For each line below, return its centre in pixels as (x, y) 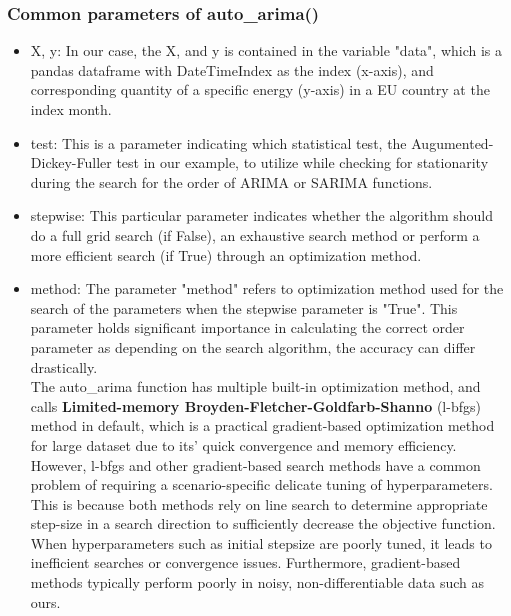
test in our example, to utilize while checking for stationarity (302, 162)
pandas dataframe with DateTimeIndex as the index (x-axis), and (232, 69)
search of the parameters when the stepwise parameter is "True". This (244, 307)
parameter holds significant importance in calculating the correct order (247, 327)
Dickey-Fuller (71, 162)
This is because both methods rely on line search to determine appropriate (259, 503)
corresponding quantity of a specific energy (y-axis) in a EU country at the (260, 89)
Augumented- (452, 142)
